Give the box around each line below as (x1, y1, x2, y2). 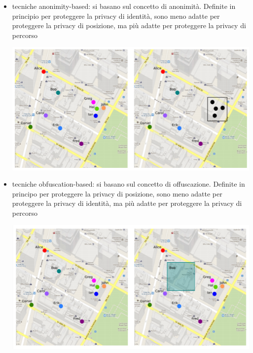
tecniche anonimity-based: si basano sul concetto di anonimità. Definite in (12, 1, 236, 11)
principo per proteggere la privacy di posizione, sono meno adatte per (12, 188, 222, 198)
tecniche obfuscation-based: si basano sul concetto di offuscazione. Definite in (12, 179, 245, 189)
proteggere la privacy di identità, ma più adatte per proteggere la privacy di (12, 198, 242, 208)
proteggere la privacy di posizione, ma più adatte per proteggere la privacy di (12, 20, 246, 31)
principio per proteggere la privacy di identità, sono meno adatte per (12, 10, 220, 21)
